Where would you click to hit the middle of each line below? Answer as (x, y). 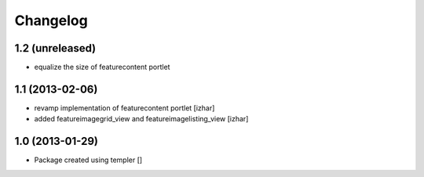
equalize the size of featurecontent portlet (102, 67)
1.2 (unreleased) (55, 48)
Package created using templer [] (88, 160)
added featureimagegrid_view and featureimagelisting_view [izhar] (141, 119)
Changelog (51, 20)
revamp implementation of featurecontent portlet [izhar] (124, 108)
